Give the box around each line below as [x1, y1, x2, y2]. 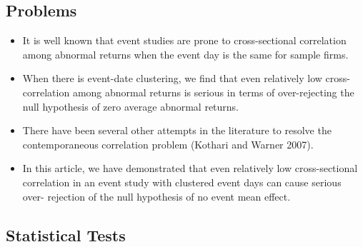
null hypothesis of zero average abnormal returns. [22, 99, 239, 114]
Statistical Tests [6, 223, 126, 246]
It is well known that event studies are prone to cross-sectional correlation [22, 33, 347, 48]
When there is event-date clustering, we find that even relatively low [22, 71, 322, 86]
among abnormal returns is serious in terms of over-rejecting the [72, 84, 354, 99]
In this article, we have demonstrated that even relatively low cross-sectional [22, 161, 358, 176]
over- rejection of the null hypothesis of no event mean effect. [22, 188, 291, 203]
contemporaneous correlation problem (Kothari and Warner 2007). [22, 136, 314, 151]
